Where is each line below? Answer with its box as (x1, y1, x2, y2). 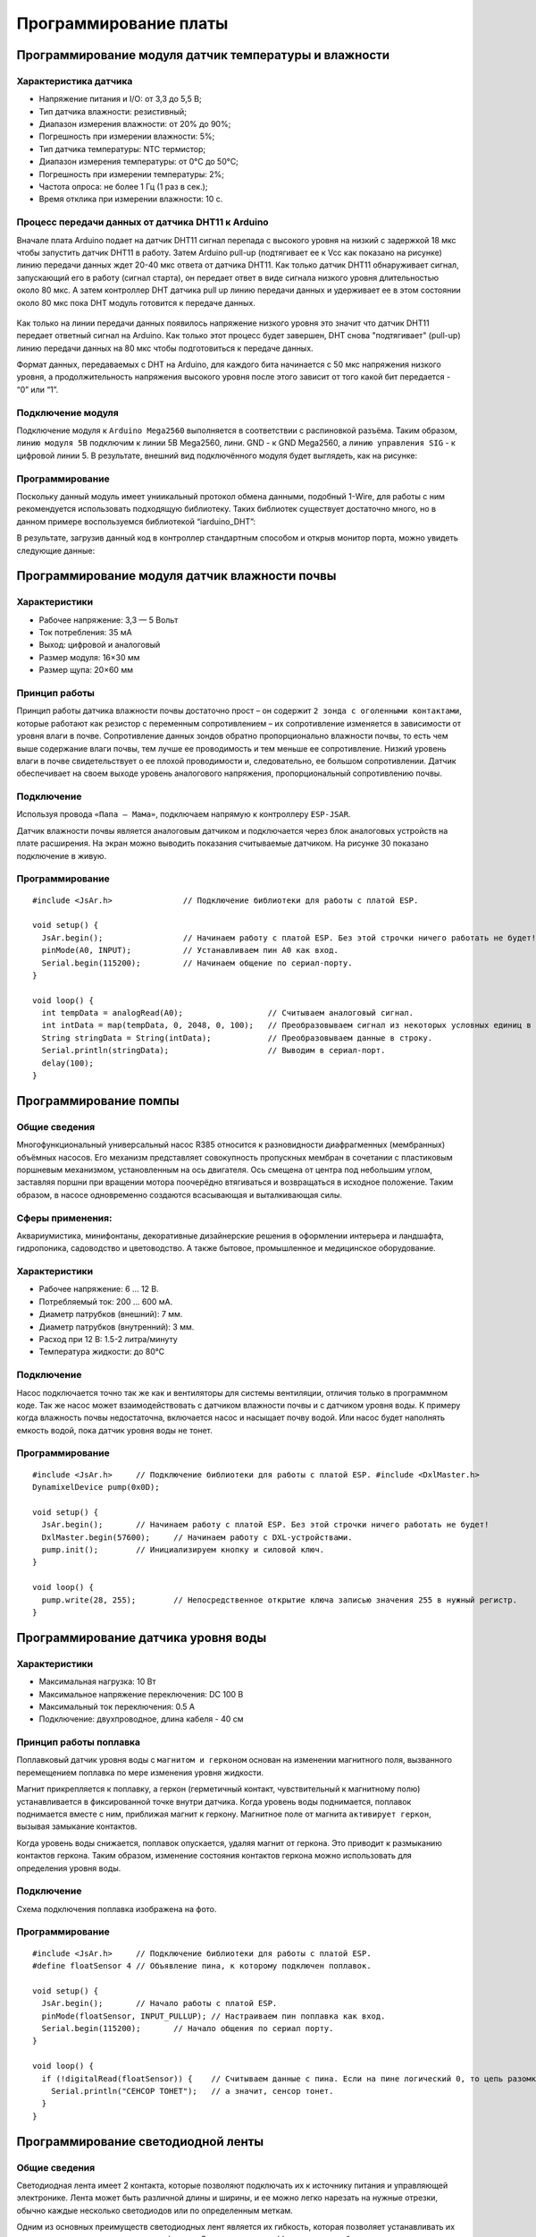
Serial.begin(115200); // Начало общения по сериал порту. (41, 2023, 334, 2033)
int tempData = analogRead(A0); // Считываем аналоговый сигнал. (41, 1008, 415, 1018)
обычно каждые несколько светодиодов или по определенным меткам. (16, 2205, 294, 2216)
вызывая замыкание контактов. (16, 1821, 138, 1832)
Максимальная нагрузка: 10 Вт (38, 1676, 156, 1687)
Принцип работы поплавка (16, 1736, 141, 1748)
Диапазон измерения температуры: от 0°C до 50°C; (38, 157, 239, 167)
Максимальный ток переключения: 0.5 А (38, 1701, 196, 1712)
